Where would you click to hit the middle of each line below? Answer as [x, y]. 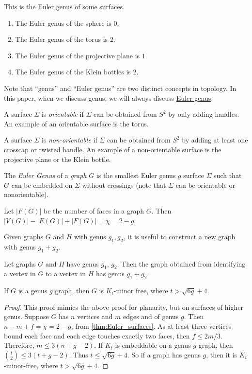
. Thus [79, 354]
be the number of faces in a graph [94, 210]
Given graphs [24, 237]
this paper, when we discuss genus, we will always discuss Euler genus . [109, 98]
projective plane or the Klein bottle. [57, 159]
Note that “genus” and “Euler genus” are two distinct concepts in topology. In [120, 88]
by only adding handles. [204, 114]
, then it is [222, 354]
